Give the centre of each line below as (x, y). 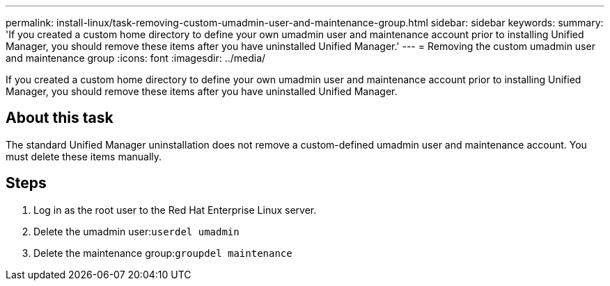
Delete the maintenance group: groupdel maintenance (163, 253)
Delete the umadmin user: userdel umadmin (136, 231)
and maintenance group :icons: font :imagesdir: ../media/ (136, 58)
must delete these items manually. (84, 156)
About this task (60, 118)
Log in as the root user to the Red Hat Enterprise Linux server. (175, 210)
